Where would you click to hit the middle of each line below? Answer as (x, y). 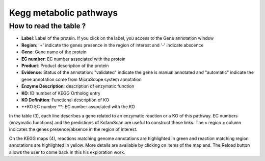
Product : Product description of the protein (65, 66)
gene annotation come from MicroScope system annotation (81, 79)
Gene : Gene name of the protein (54, 52)
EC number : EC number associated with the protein (73, 59)
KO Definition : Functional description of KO (65, 100)
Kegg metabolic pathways (63, 13)
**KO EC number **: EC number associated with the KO (78, 107)
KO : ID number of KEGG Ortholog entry (61, 93)
